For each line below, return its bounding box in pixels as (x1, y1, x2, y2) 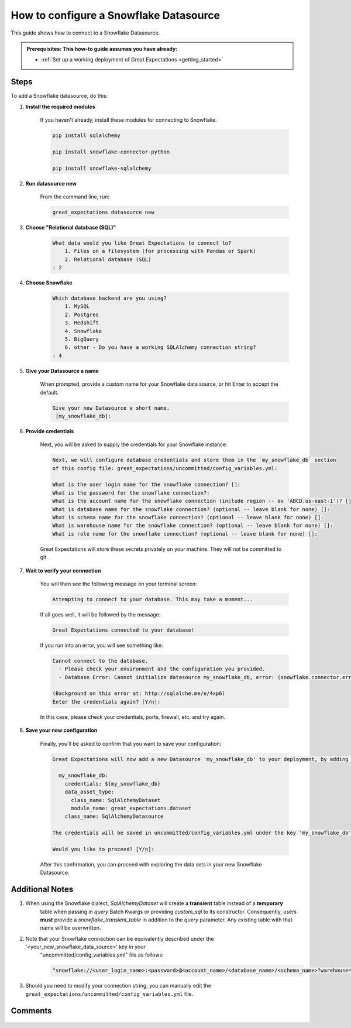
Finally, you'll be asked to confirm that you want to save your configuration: (40, 740, 222, 747)
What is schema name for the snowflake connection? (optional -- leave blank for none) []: (52, 514, 324, 520)
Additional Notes (11, 885, 74, 895)
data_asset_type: (64, 789, 115, 796)
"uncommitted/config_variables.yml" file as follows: (40, 951, 164, 958)
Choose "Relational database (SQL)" (25, 224, 116, 231)
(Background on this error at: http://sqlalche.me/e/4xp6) (52, 690, 225, 697)
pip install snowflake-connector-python (52, 148, 170, 155)
